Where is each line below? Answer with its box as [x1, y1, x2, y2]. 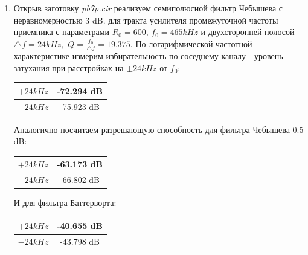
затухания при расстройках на [13, 61, 124, 74]
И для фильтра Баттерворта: [13, 196, 117, 209]
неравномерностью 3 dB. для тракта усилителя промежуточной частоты [13, 13, 278, 26]
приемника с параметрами [13, 25, 110, 38]
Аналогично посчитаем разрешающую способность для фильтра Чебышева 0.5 [13, 123, 304, 135]
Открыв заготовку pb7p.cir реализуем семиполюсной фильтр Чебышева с [13, 2, 283, 14]
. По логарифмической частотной [130, 37, 252, 50]
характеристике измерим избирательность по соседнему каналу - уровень [13, 50, 283, 62]
